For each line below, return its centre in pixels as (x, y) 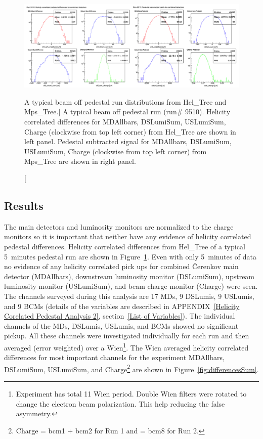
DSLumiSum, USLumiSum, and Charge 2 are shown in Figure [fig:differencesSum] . (131, 368)
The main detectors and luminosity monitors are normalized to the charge (119, 226)
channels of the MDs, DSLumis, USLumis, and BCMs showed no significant (121, 325)
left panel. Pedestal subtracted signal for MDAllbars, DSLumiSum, (128, 141)
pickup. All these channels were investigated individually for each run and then (127, 336)
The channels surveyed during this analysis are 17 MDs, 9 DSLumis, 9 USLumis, (129, 296)
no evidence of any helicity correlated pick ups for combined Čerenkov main (121, 266)
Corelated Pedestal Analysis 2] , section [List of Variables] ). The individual (120, 316)
